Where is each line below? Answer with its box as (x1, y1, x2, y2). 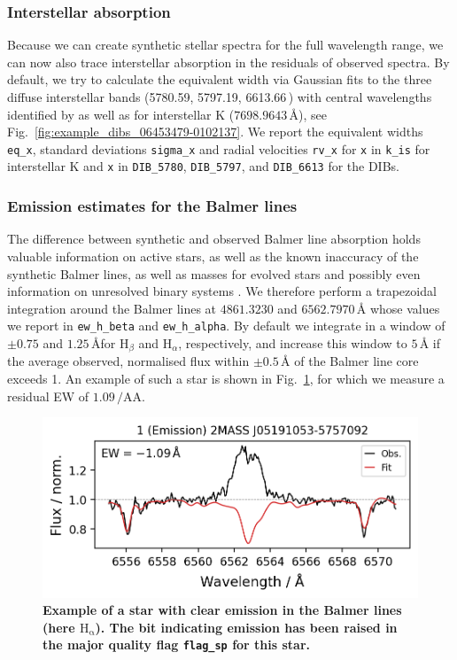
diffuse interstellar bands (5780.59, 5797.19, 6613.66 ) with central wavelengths (7, 88, 432, 105)
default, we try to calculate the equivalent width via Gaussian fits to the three (7, 70, 432, 89)
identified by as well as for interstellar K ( (7, 105, 235, 123)
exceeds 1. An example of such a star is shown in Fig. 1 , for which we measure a (7, 369, 445, 387)
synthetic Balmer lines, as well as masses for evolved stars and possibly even (7, 264, 421, 283)
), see (298, 105, 327, 123)
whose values (369, 299, 440, 317)
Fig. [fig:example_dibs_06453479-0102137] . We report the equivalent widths (7, 122, 423, 141)
